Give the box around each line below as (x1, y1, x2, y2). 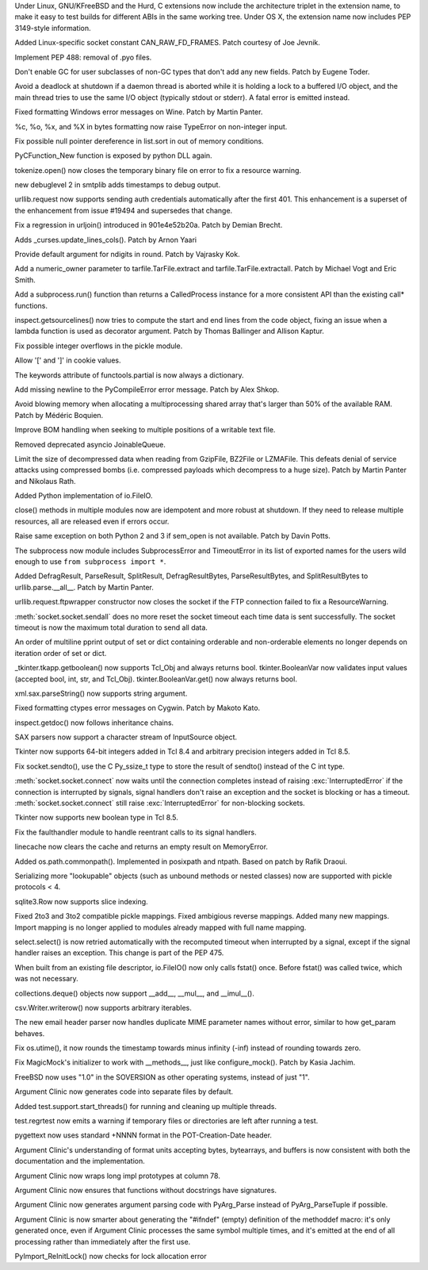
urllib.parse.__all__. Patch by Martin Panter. (14, 582, 154, 592)
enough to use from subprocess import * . (14, 557, 166, 566)
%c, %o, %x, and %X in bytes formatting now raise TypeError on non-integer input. (14, 121, 288, 131)
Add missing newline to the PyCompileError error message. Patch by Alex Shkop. (14, 385, 280, 394)
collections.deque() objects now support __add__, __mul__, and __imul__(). (14, 988, 255, 998)
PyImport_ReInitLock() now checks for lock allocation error (14, 1251, 207, 1260)
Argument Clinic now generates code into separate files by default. (14, 1087, 234, 1096)
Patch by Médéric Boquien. (14, 410, 104, 420)
